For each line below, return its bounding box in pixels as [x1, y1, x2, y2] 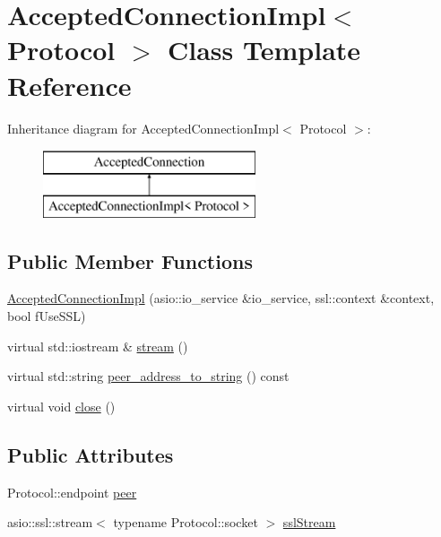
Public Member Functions [7, 247, 253, 274]
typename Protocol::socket [113, 513, 258, 532]
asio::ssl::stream [7, 513, 93, 532]
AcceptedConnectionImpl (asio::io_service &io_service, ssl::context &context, [7, 289, 435, 307]
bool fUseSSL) [7, 307, 86, 325]
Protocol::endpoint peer [7, 482, 137, 501]
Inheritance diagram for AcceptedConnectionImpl [7, 118, 280, 137]
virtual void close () [7, 396, 116, 415]
